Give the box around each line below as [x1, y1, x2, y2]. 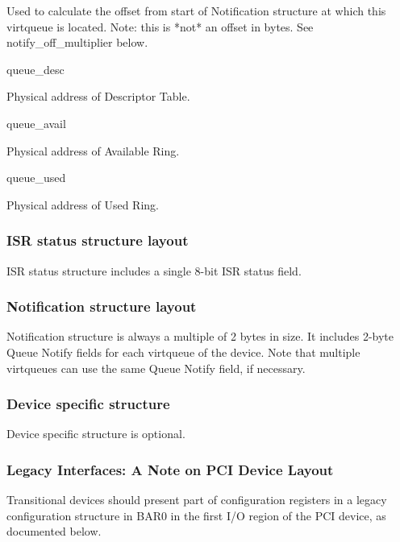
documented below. [6, 523, 102, 540]
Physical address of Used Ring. [6, 196, 159, 213]
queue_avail [6, 114, 66, 131]
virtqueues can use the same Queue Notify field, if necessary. [6, 359, 306, 376]
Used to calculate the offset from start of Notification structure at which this [6, 2, 386, 19]
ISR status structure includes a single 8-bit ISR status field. [6, 262, 302, 279]
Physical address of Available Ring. [6, 142, 180, 159]
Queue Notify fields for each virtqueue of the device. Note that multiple [6, 343, 360, 360]
